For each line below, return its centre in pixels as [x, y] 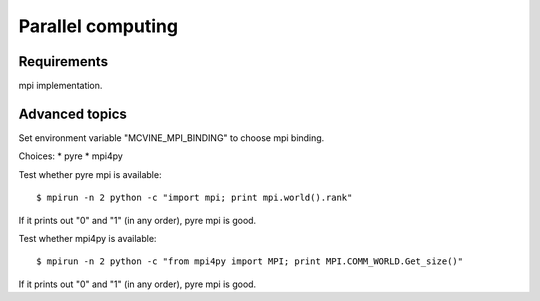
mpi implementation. [60, 86]
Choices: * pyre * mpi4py [71, 156]
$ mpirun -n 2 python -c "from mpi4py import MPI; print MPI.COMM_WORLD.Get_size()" [250, 261]
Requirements [63, 61]
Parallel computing [98, 26]
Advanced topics [72, 113]
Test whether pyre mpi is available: [90, 174]
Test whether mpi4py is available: [87, 238]
